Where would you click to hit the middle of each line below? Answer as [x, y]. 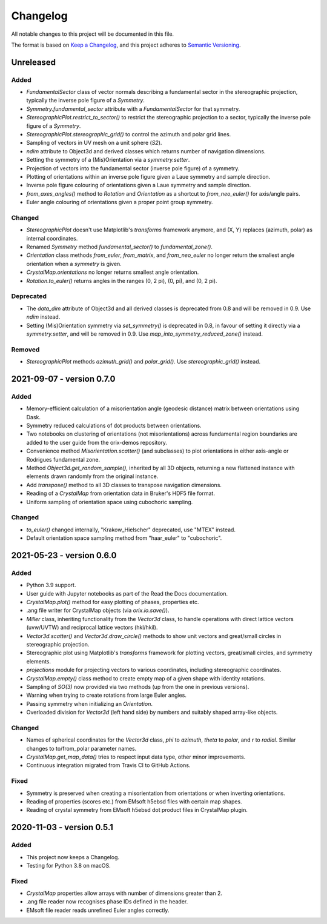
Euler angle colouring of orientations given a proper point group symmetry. [120, 202]
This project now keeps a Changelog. [73, 857]
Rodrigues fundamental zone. [63, 459]
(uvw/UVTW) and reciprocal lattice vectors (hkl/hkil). [92, 628]
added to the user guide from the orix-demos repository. [97, 442]
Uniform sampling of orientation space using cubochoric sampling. [110, 502]
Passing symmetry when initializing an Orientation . [89, 703]
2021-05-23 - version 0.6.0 [64, 555]
